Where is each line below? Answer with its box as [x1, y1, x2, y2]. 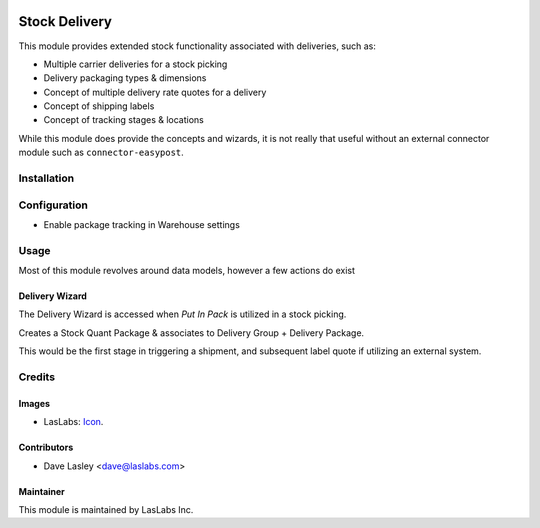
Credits [18, 370, 55, 384]
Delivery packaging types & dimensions [43, 72, 207, 84]
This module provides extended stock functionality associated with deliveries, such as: [18, 40, 377, 52]
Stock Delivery [18, 13, 112, 30]
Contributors [18, 441, 74, 454]
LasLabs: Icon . [43, 416, 104, 428]
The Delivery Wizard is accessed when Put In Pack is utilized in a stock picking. [18, 308, 347, 320]
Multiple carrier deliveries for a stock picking [43, 58, 228, 70]
